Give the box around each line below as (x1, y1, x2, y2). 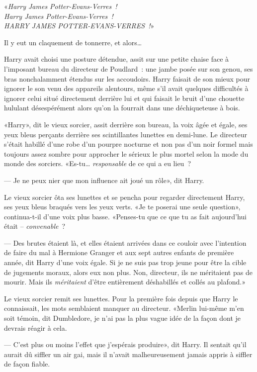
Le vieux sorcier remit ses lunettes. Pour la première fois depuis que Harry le (4, 293, 238, 303)
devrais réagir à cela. (4, 322, 67, 333)
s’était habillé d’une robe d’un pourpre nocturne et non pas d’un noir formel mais (4, 139, 253, 149)
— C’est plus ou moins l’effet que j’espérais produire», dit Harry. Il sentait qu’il (4, 339, 247, 350)
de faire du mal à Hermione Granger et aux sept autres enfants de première (4, 247, 234, 258)
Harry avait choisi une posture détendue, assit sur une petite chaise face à (4, 54, 229, 64)
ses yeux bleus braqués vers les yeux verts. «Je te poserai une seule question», (4, 201, 241, 212)
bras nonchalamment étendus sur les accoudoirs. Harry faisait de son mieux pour (4, 73, 251, 84)
